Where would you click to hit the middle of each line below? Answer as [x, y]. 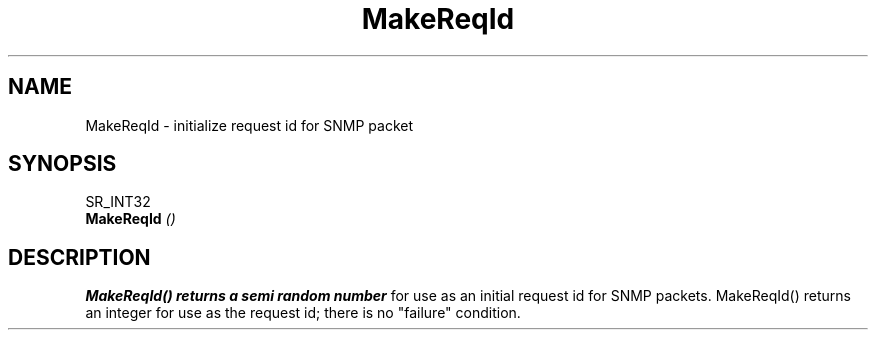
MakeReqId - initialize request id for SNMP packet [249, 125]
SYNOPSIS [62, 164]
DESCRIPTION [79, 257]
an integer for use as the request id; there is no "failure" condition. [303, 313]
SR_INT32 [118, 202]
